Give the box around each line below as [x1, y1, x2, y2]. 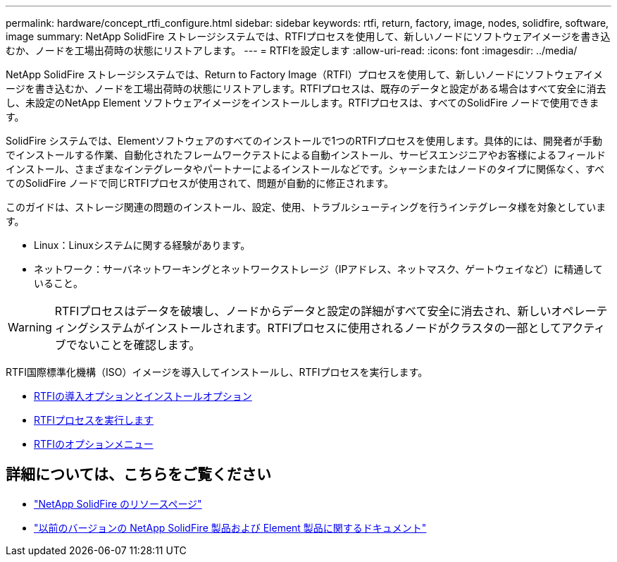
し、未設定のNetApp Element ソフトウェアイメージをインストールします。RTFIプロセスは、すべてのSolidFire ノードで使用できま [6, 97, 599, 109]
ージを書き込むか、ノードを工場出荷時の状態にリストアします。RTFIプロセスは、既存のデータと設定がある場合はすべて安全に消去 [6, 83, 606, 94]
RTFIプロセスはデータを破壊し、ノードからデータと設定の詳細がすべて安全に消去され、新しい [54, 304, 551, 318]
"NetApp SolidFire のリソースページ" [34, 497, 202, 510]
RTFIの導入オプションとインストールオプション [34, 390, 252, 402]
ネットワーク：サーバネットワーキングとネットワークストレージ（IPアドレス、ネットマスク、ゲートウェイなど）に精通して [34, 263, 603, 275]
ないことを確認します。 [77, 338, 201, 352]
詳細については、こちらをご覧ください [6, 465, 271, 484]
